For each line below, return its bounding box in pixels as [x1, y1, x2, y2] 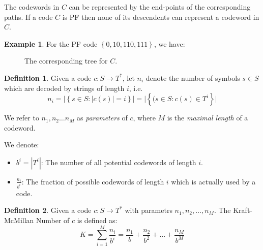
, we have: [154, 38, 185, 49]
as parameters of [77, 112, 128, 123]
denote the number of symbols [145, 72, 240, 83]
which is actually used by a [171, 176, 256, 186]
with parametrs [125, 205, 172, 215]
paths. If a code [4, 11, 53, 22]
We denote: [4, 139, 39, 150]
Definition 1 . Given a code [4, 72, 92, 83]
